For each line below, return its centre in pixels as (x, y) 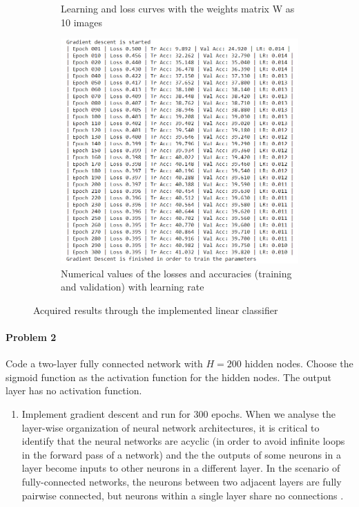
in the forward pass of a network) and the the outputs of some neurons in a (181, 454)
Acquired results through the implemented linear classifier (156, 310)
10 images (81, 22)
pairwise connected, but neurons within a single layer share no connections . (183, 495)
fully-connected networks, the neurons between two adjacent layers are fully (182, 481)
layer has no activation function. (74, 390)
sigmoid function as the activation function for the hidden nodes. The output (169, 377)
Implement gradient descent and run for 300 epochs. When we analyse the (178, 413)
